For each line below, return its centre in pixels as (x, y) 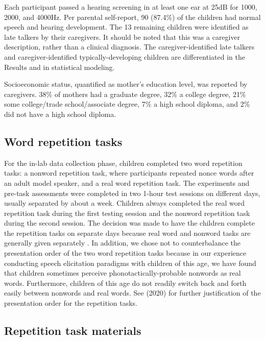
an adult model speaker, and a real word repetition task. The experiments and (127, 182)
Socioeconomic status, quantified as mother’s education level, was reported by (126, 84)
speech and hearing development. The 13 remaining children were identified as (126, 27)
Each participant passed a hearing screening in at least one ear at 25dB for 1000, (131, 7)
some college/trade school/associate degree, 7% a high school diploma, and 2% (127, 104)
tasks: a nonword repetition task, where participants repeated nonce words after (129, 173)
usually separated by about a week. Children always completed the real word (124, 203)
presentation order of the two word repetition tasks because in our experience (125, 253)
